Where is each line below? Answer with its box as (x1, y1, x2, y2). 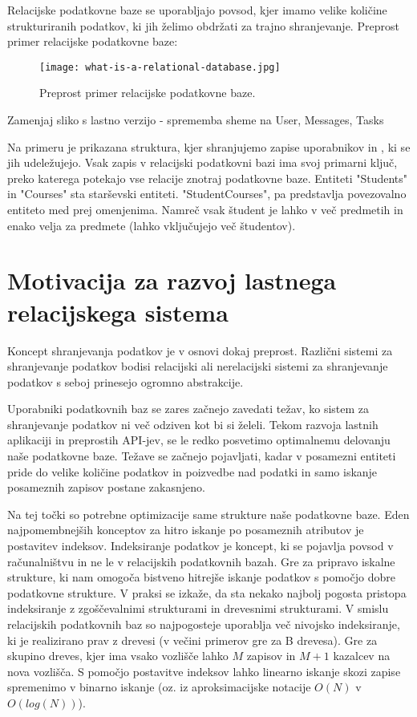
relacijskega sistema (7, 295, 229, 328)
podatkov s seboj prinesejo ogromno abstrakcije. (7, 373, 244, 390)
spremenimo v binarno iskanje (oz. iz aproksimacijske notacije (7, 679, 311, 695)
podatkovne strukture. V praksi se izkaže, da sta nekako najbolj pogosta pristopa (7, 584, 407, 601)
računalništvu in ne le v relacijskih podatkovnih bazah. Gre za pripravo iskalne (7, 553, 395, 569)
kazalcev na (333, 647, 391, 664)
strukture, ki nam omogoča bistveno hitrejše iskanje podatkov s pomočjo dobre (7, 569, 395, 585)
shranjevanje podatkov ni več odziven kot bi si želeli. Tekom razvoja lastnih (7, 415, 379, 432)
